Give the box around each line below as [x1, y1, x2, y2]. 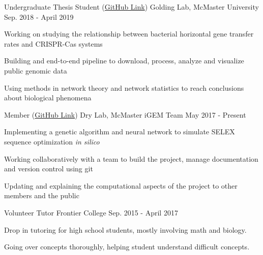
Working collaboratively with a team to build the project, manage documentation [4, 153, 258, 164]
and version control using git [4, 163, 93, 174]
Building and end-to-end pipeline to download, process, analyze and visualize [4, 55, 244, 66]
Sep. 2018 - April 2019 [4, 11, 74, 22]
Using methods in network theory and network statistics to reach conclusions [4, 82, 244, 93]
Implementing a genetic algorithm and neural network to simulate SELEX [4, 126, 235, 137]
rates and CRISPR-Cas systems [4, 38, 103, 49]
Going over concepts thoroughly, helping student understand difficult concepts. [4, 241, 250, 252]
